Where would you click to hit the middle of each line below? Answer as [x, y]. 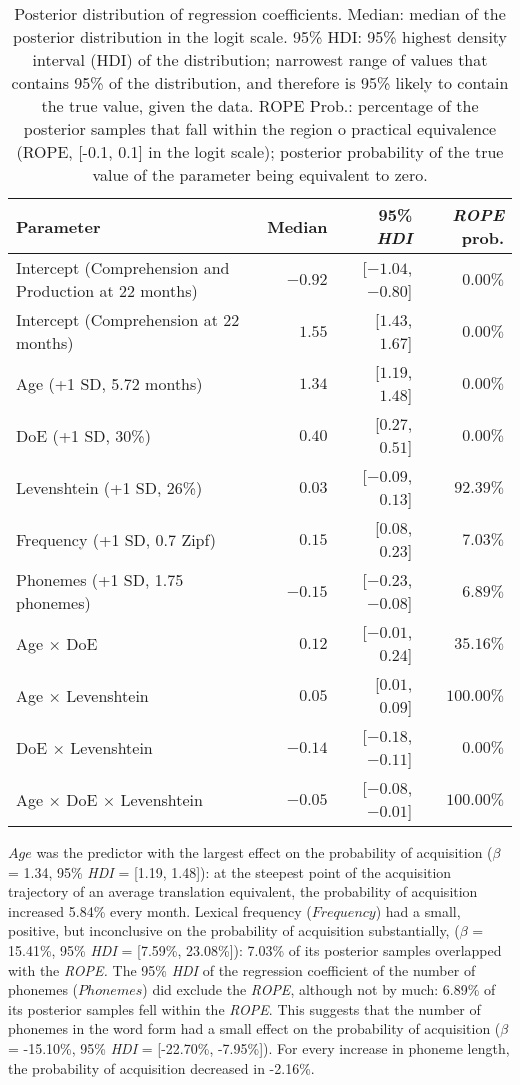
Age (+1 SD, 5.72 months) [109, 383]
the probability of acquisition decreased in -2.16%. [161, 1067]
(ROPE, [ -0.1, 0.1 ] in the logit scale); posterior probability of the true [260, 151]
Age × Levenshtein [82, 695]
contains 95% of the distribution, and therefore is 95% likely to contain [260, 82]
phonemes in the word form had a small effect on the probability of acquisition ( [254, 1028]
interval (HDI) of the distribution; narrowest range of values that [260, 59]
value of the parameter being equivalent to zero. [260, 174]
